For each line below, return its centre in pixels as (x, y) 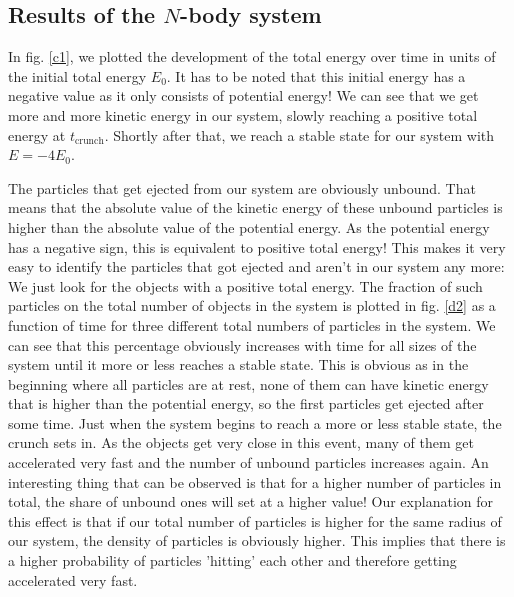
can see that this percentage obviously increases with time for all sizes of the (242, 344)
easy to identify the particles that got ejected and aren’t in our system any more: (256, 266)
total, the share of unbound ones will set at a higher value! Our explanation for (250, 501)
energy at (37, 134)
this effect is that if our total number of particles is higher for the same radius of (255, 520)
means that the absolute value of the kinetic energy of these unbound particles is (255, 207)
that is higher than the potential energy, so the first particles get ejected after (246, 403)
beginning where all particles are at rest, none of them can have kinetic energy (248, 383)
